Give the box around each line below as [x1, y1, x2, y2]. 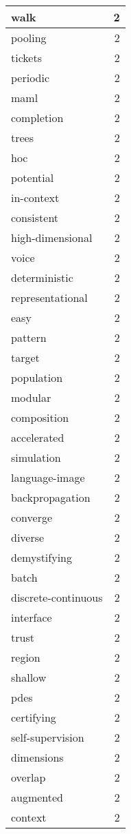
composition [11, 409, 69, 425]
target [11, 349, 40, 365]
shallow [11, 669, 47, 685]
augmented [11, 789, 64, 805]
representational [11, 289, 88, 305]
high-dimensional [11, 230, 93, 245]
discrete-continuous [11, 589, 103, 605]
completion [11, 110, 64, 125]
